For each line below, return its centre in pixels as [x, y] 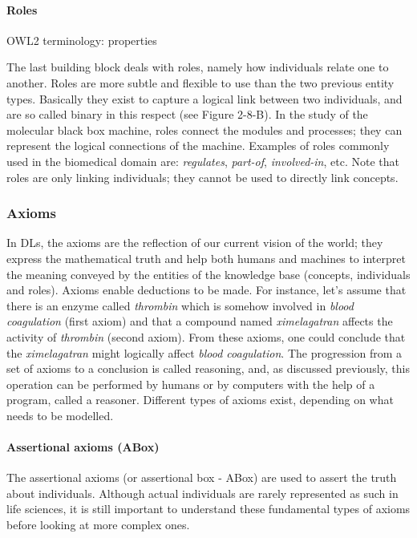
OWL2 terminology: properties [82, 40]
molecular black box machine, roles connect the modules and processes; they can [204, 129]
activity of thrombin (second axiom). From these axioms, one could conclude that [206, 336]
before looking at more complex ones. [98, 525]
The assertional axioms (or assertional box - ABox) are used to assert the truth [202, 477]
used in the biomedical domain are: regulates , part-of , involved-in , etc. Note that [203, 161]
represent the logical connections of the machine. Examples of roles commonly [198, 146]
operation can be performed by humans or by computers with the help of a [191, 384]
